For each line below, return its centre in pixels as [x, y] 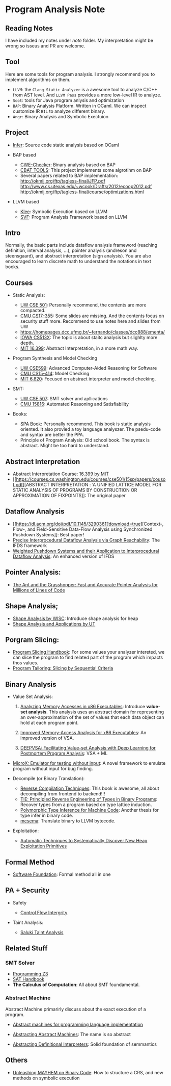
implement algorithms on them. [38, 80]
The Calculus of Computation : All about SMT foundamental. [76, 985]
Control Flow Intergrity [44, 912]
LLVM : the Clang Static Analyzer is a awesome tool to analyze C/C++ [85, 89]
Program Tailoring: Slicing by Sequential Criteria [63, 668]
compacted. [33, 311]
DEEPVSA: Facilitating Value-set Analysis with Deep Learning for [88, 748]
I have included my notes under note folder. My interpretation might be [79, 40]
